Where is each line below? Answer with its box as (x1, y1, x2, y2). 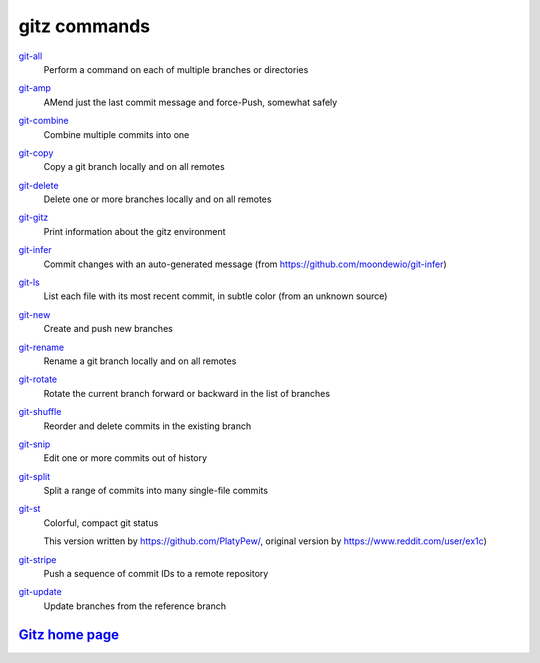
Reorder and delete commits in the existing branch (43, 420, 252, 432)
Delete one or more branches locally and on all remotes (43, 193, 272, 205)
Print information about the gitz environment (43, 225, 226, 237)
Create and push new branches (43, 323, 174, 335)
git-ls (18, 276, 40, 289)
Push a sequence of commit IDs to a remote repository (43, 568, 269, 580)
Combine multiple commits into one (43, 128, 190, 140)
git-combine (18, 115, 69, 127)
